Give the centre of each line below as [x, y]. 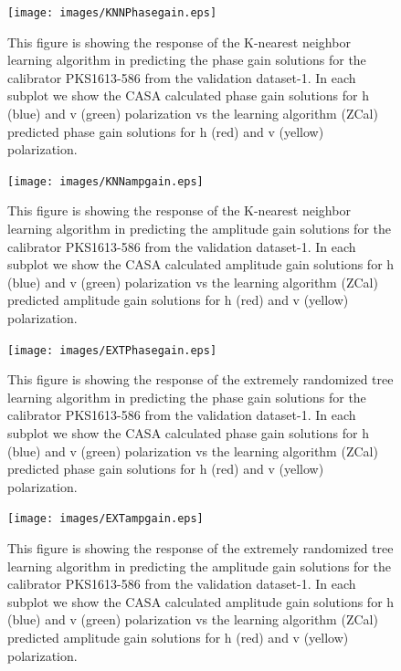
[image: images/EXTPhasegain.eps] [112, 350]
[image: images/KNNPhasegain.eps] [112, 13]
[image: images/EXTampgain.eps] [106, 519]
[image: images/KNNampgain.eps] [106, 181]
